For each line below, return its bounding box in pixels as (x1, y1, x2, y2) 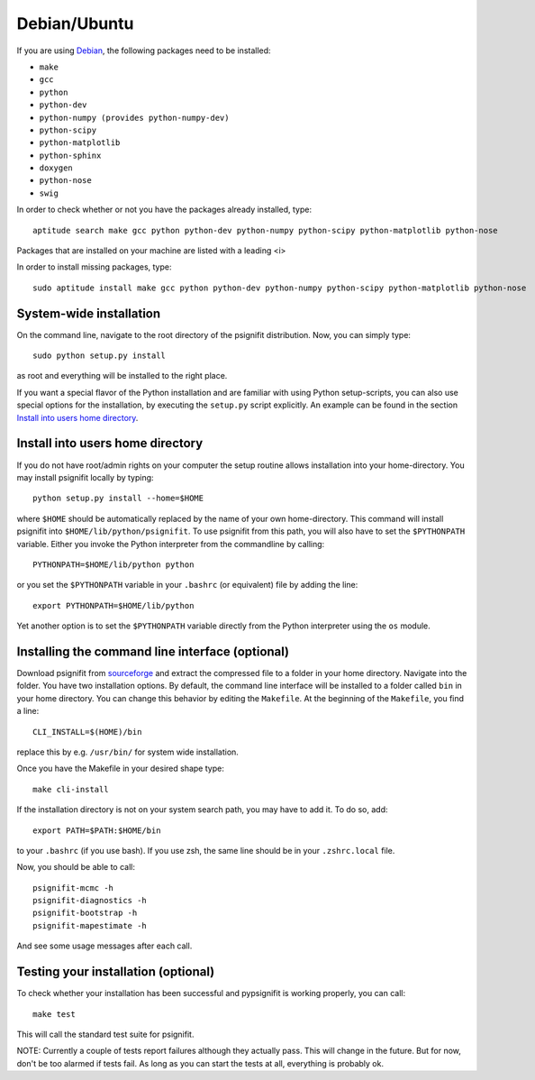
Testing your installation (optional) (16, 965, 215, 980)
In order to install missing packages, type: (16, 261, 172, 272)
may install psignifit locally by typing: (16, 471, 154, 482)
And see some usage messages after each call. (16, 940, 193, 951)
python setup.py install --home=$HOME (32, 493, 204, 504)
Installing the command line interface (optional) (16, 644, 290, 659)
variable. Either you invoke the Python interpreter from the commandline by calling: (16, 538, 325, 549)
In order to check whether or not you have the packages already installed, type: (16, 204, 313, 215)
